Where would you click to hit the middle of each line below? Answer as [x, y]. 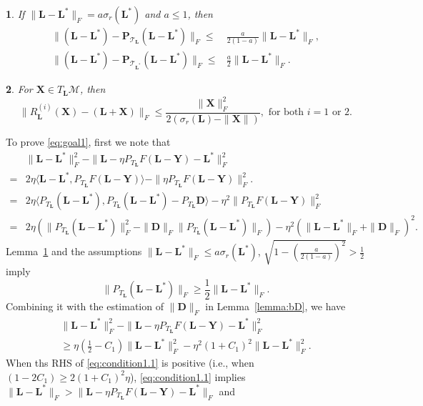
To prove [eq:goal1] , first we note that [88, 141]
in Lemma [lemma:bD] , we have [275, 306]
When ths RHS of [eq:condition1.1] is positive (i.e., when [130, 363]
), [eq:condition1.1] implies [188, 376]
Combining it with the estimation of [85, 306]
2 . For [19, 89]
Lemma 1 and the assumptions [74, 251]
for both [286, 113]
